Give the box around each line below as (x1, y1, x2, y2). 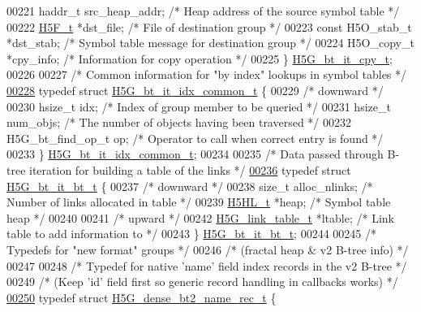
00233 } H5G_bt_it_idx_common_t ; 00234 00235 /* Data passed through (6, 145, 384, 162)
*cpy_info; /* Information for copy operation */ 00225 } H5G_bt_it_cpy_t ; (6, 50, 393, 67)
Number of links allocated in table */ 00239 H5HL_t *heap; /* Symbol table (6, 193, 391, 210)
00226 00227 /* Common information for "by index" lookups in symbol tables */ (6, 66, 407, 83)
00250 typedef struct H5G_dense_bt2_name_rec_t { (6, 288, 277, 305)
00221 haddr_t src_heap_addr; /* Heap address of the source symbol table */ (6, 2, 400, 19)
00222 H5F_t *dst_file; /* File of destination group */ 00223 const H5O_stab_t (6, 18, 412, 35)
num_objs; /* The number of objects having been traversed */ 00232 (6, 114, 352, 131)
